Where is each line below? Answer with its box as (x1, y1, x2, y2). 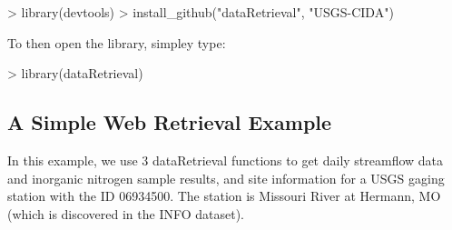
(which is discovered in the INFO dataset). (7, 204, 245, 223)
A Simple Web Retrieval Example (7, 108, 332, 136)
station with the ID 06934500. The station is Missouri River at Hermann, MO (7, 186, 441, 205)
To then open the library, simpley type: (7, 33, 226, 52)
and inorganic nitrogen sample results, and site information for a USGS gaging (7, 168, 445, 187)
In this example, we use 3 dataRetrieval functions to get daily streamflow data (7, 150, 444, 169)
